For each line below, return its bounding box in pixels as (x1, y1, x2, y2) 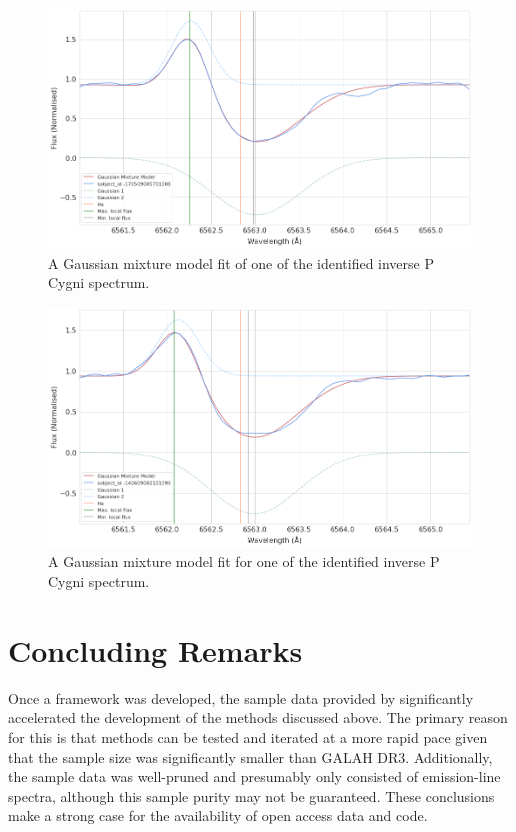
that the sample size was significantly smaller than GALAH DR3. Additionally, (8, 746, 493, 767)
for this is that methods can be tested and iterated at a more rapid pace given (8, 726, 488, 747)
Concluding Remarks (8, 629, 303, 670)
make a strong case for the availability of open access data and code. (8, 805, 428, 826)
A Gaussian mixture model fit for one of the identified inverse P (48, 551, 440, 572)
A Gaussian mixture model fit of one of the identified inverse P (48, 252, 434, 273)
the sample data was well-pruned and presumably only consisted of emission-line (8, 766, 501, 787)
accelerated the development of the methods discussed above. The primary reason (8, 707, 508, 728)
